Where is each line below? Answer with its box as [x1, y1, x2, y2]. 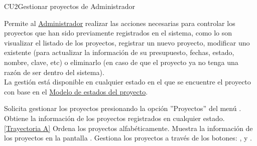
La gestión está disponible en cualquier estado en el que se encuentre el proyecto [4, 76, 251, 87]
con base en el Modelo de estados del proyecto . [4, 86, 148, 96]
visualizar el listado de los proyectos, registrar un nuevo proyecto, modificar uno [4, 37, 250, 47]
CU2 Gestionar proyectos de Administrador [4, 1, 136, 11]
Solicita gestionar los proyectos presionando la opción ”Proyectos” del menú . [4, 103, 241, 113]
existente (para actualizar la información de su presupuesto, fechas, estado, [4, 47, 234, 57]
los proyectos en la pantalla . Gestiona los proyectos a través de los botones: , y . [4, 132, 252, 143]
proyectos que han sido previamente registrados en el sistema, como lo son [4, 27, 232, 38]
